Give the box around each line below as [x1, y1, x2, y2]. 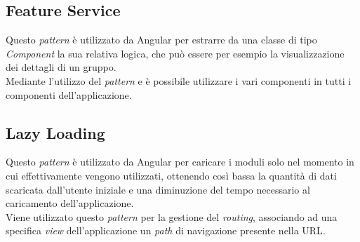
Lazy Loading [6, 121, 105, 143]
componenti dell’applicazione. [6, 87, 132, 102]
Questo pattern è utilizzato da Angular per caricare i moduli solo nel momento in [6, 154, 354, 169]
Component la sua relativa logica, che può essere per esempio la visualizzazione [6, 46, 345, 60]
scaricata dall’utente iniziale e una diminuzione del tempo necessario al [6, 182, 310, 196]
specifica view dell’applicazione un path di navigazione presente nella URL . [6, 223, 326, 238]
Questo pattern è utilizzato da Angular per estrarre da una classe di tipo [6, 32, 317, 47]
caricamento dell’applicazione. [6, 196, 134, 210]
